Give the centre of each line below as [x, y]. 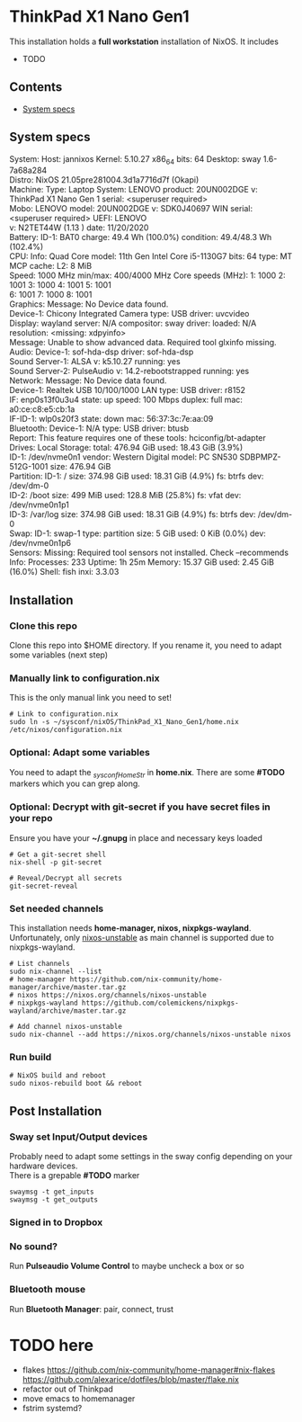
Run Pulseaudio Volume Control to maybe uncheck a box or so [127, 1266]
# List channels [40, 964]
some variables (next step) [59, 655]
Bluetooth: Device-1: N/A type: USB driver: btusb [99, 428]
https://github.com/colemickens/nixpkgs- [160, 1003]
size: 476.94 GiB [80, 467]
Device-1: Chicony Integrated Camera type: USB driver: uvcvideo [129, 314]
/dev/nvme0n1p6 [40, 543]
